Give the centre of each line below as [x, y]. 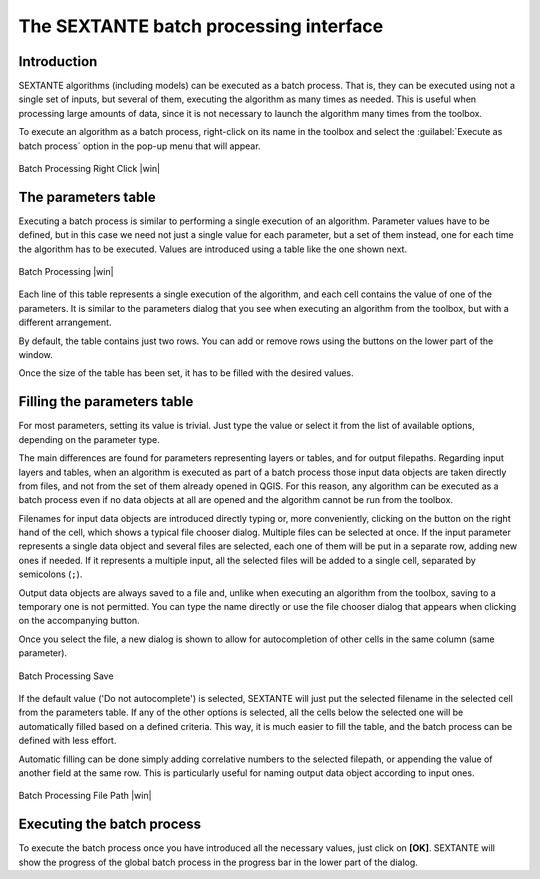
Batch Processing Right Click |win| [89, 169]
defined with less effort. [67, 741]
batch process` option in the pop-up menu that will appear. [139, 146]
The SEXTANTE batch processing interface [201, 26]
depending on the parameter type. [89, 439]
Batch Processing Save [66, 676]
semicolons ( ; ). [50, 574]
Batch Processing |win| [66, 272]
